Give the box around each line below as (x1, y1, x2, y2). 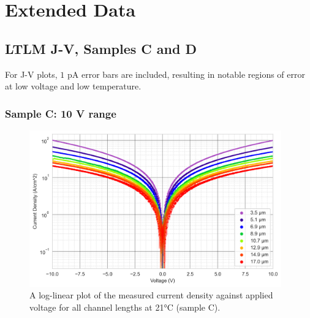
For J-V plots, (5, 67, 58, 80)
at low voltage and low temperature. (5, 80, 142, 93)
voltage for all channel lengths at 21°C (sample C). (29, 300, 221, 313)
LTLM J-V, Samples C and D (5, 39, 197, 58)
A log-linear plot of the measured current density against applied (29, 289, 273, 301)
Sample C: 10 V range (5, 105, 116, 121)
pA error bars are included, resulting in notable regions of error (67, 67, 306, 80)
